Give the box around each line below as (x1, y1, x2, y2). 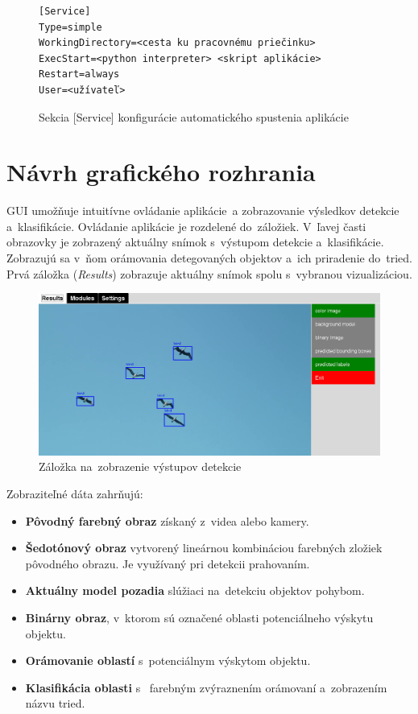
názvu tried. (25, 695, 85, 712)
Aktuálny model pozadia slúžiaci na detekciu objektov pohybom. (25, 582, 365, 599)
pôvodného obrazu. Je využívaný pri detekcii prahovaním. (25, 555, 310, 572)
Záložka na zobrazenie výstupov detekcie (39, 458, 242, 475)
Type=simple (39, 21, 102, 33)
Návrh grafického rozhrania (6, 155, 316, 188)
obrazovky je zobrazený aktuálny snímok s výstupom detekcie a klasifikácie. (6, 233, 384, 250)
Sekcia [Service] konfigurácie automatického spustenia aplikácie (39, 108, 349, 125)
